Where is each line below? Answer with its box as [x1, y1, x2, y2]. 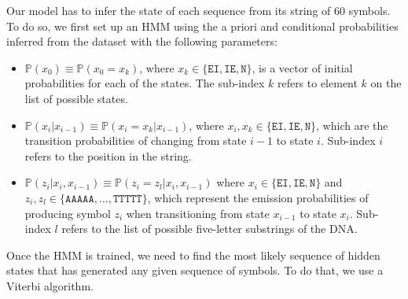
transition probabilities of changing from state [24, 132, 247, 149]
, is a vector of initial [252, 59, 353, 76]
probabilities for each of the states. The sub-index [24, 75, 265, 91]
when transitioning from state [126, 205, 270, 221]
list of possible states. [24, 90, 128, 106]
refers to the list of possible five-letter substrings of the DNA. [61, 220, 358, 237]
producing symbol [24, 205, 111, 221]
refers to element [277, 75, 358, 91]
